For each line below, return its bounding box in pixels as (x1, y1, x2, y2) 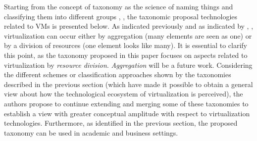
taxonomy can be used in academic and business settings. (4, 127, 178, 138)
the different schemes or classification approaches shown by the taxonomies (4, 69, 231, 80)
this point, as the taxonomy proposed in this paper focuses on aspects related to (4, 49, 248, 60)
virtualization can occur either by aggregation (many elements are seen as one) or (4, 30, 252, 41)
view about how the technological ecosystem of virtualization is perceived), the (4, 89, 243, 99)
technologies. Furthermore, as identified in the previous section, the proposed (4, 118, 238, 128)
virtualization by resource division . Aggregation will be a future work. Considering (4, 59, 253, 70)
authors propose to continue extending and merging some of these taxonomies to (4, 98, 249, 108)
